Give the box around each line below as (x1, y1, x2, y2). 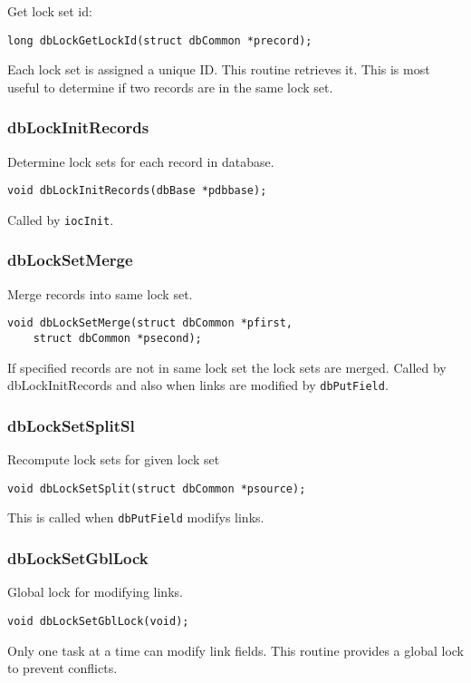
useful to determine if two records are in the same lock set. (7, 77, 333, 96)
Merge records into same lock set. (7, 284, 193, 303)
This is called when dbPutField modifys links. (7, 508, 264, 527)
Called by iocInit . (7, 210, 114, 229)
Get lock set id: (7, 2, 92, 20)
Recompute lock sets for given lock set (7, 450, 220, 469)
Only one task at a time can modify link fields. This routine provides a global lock (7, 640, 465, 659)
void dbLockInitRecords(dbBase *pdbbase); (7, 184, 267, 198)
